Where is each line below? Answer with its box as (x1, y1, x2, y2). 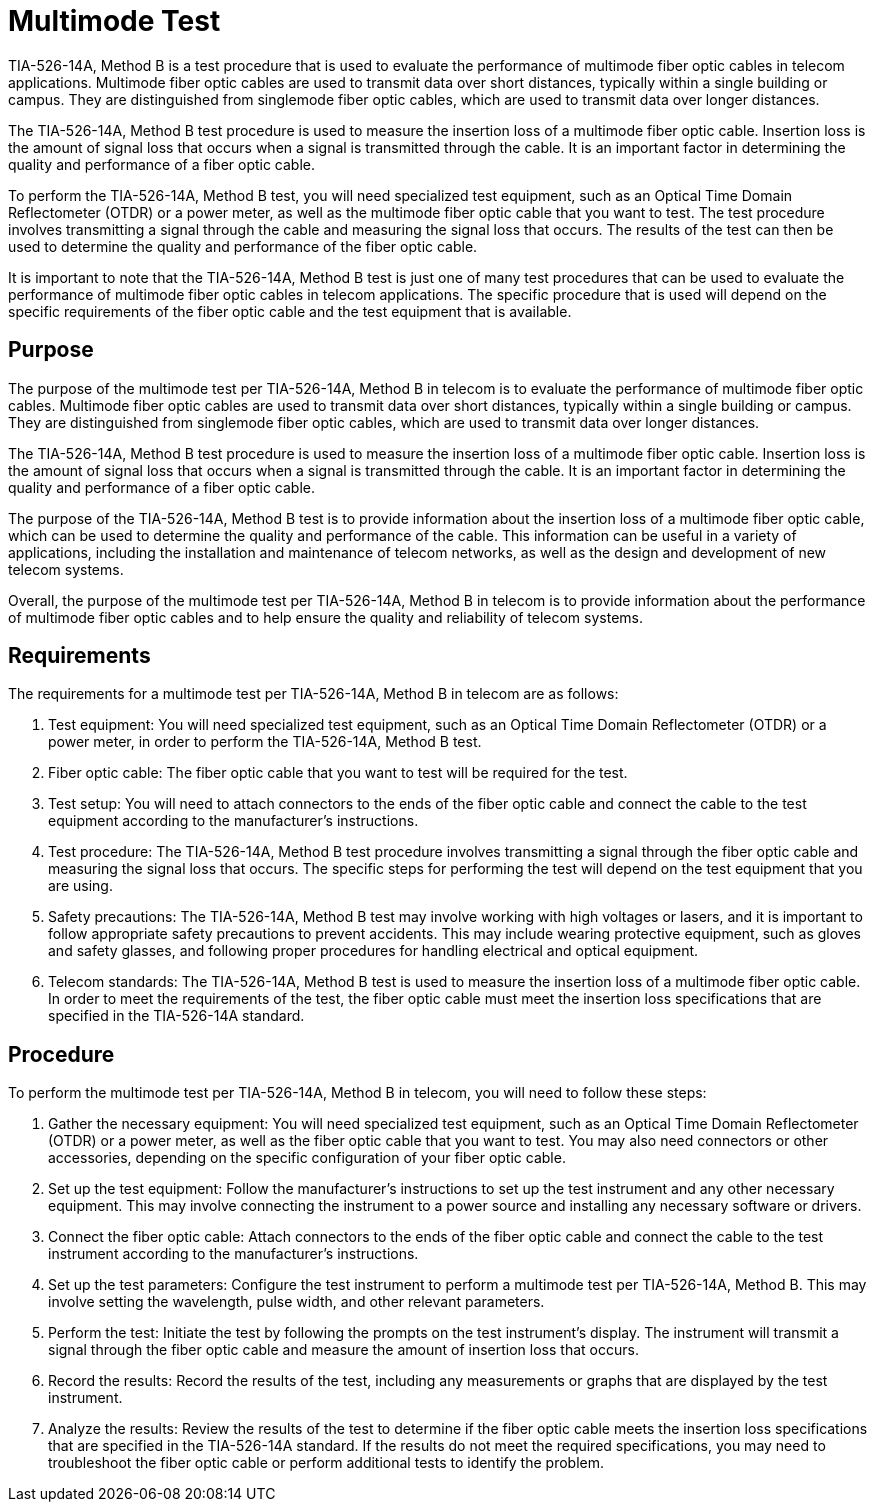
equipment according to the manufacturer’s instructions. (48, 812, 419, 830)
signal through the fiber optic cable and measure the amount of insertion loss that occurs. (48, 1341, 639, 1359)
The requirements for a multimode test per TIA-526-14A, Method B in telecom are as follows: (8, 685, 619, 703)
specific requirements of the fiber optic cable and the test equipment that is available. (8, 302, 572, 320)
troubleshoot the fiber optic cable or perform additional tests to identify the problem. (48, 1454, 604, 1472)
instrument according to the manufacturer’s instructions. (48, 1245, 419, 1263)
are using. (48, 877, 113, 895)
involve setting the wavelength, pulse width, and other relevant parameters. (48, 1293, 545, 1311)
